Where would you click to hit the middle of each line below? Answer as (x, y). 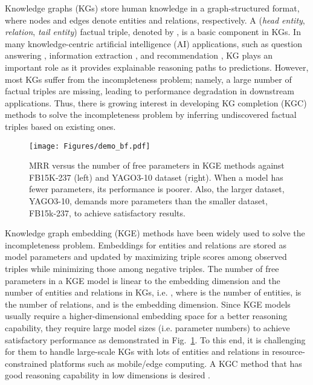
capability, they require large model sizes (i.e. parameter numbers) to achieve (147, 327)
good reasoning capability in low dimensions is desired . (108, 375)
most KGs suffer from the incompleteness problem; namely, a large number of (148, 79)
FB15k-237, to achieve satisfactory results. (107, 212)
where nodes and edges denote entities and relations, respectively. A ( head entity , (155, 20)
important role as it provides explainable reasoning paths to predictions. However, (157, 67)
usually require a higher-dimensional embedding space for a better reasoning (146, 316)
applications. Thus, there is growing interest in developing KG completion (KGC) (156, 102)
